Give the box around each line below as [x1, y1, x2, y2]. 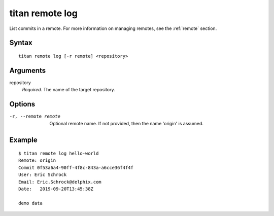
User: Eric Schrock [18, 172, 67, 177]
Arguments [9, 66, 46, 75]
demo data [18, 200, 43, 206]
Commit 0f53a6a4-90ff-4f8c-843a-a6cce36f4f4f [18, 165, 134, 170]
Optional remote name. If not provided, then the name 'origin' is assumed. [49, 120, 204, 126]
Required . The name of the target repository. [22, 87, 115, 93]
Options [9, 100, 36, 109]
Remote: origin [18, 158, 56, 163]
